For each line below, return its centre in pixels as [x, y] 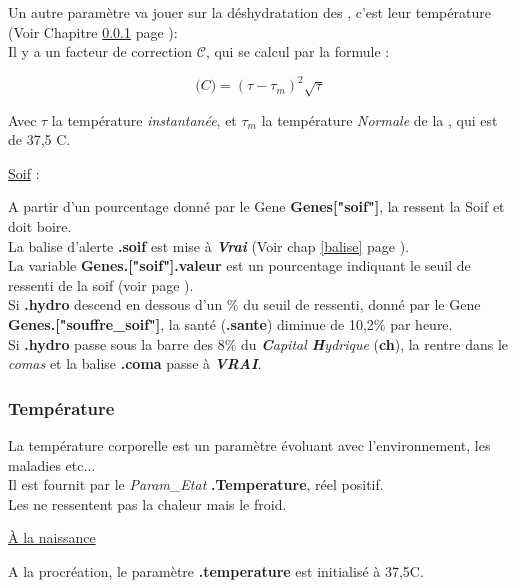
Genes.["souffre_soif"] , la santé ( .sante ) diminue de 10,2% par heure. [230, 324]
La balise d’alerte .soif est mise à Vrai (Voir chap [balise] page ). [209, 245]
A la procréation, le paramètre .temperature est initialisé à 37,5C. [216, 570]
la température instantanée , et [144, 119]
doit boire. [40, 226]
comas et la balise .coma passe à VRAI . [135, 363]
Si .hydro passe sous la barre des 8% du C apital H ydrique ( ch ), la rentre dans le [258, 343]
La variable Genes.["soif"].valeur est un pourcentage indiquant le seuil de [239, 265]
